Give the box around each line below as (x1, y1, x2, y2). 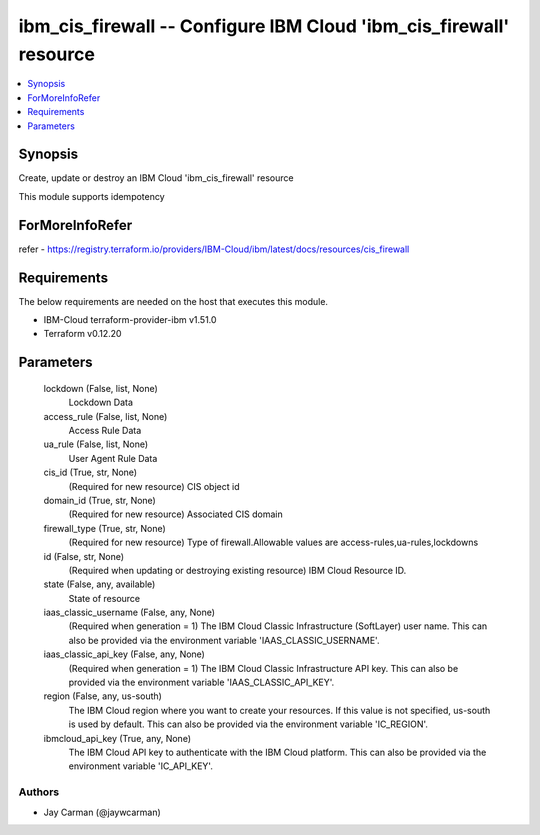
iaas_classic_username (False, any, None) (43, 606, 215, 619)
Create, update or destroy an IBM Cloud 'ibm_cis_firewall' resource (18, 172, 294, 184)
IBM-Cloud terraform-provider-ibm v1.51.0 (43, 314, 217, 326)
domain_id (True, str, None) (43, 494, 157, 506)
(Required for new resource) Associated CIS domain (68, 508, 284, 520)
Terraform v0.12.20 (43, 328, 122, 340)
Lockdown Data (68, 396, 134, 409)
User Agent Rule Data (68, 452, 158, 464)
